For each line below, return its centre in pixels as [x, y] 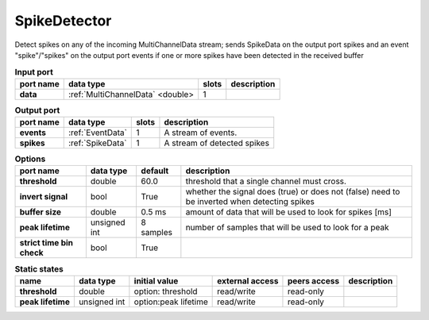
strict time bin [46, 243]
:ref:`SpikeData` [97, 143]
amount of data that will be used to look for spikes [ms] [289, 212]
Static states [39, 268]
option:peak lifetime [171, 302]
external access [248, 280]
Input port [34, 71]
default [155, 171]
